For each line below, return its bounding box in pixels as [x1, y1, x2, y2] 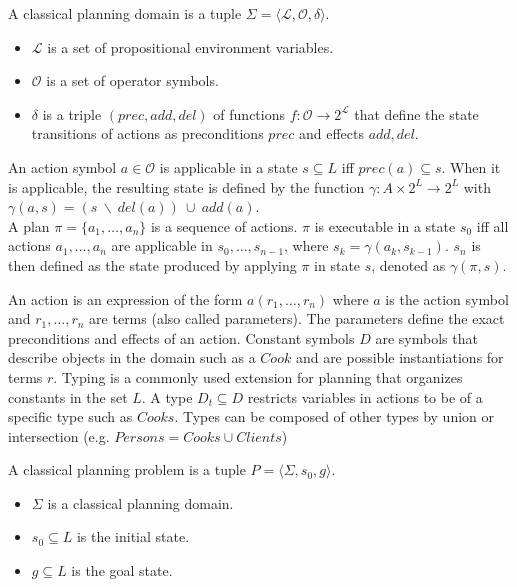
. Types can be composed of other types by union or [174, 406, 494, 427]
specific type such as [8, 406, 133, 427]
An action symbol [8, 156, 117, 177]
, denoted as [371, 254, 446, 275]
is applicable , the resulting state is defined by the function [8, 176, 365, 197]
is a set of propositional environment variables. [47, 36, 334, 57]
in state [314, 254, 361, 275]
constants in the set [8, 386, 128, 407]
